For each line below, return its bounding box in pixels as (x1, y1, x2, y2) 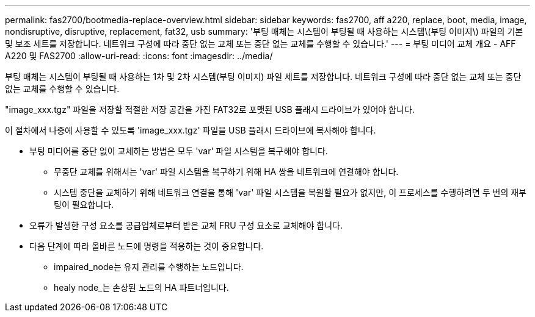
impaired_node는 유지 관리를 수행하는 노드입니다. (54, 262, 244, 272)
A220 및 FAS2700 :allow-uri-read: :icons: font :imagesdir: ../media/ (5, 51, 273, 61)
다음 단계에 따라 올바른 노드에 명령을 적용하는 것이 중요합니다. (29, 241, 264, 251)
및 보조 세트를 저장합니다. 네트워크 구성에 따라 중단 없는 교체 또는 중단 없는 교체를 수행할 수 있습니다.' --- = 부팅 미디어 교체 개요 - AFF (5, 38, 516, 49)
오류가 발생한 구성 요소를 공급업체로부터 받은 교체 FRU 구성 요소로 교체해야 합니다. (29, 220, 343, 230)
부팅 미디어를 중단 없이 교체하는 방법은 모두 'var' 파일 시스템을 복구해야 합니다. (29, 146, 328, 156)
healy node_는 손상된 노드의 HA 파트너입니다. (54, 282, 229, 293)
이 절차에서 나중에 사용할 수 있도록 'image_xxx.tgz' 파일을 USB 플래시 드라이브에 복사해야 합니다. (5, 125, 376, 135)
